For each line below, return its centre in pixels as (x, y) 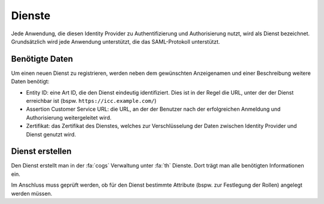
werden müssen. (32, 193)
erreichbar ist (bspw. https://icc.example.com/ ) (91, 101)
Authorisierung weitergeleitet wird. (69, 117)
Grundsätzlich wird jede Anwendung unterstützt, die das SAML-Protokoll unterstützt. (115, 41)
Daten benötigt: (30, 81)
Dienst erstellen (41, 152)
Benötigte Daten (42, 59)
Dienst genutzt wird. (51, 134)
